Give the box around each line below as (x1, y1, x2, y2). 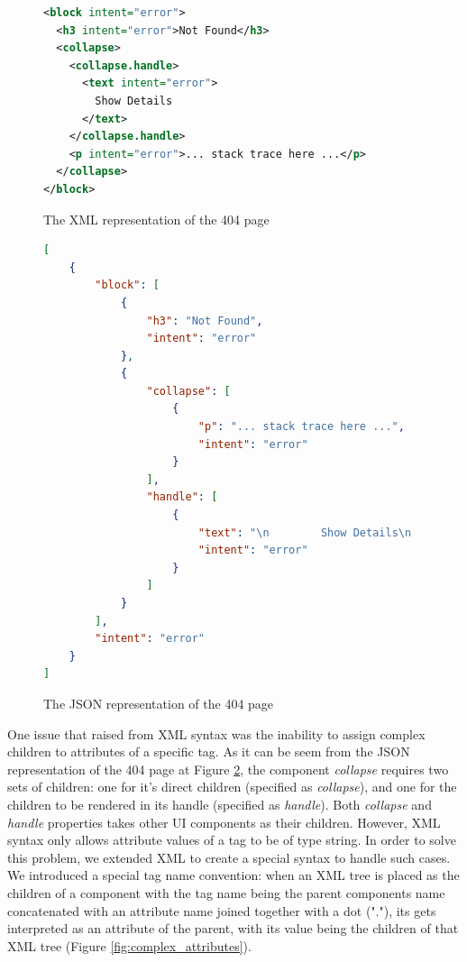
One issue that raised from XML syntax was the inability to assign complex (7, 724, 426, 743)
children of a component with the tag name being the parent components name (7, 883, 445, 902)
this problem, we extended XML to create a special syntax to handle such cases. (7, 847, 451, 866)
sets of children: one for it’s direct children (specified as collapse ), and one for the (7, 777, 457, 796)
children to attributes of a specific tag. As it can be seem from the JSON (7, 742, 410, 761)
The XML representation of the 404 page (43, 209, 270, 228)
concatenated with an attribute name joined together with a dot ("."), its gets (7, 901, 436, 920)
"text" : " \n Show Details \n (197, 526, 412, 539)
